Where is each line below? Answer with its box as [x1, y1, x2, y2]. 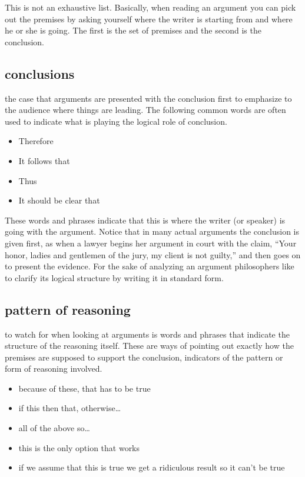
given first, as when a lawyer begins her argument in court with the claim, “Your [5, 236, 297, 249]
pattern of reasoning [5, 300, 131, 318]
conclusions [5, 64, 75, 82]
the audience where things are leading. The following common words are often [5, 104, 286, 116]
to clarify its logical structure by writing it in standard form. [5, 271, 224, 283]
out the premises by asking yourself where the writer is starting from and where [5, 12, 293, 25]
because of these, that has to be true [18, 382, 151, 394]
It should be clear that [18, 194, 100, 206]
